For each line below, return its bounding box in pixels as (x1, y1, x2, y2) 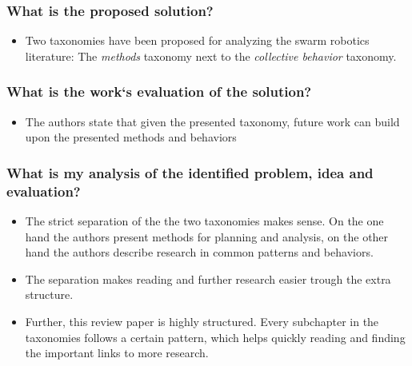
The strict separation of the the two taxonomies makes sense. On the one (25, 212, 384, 229)
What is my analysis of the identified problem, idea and (6, 162, 374, 182)
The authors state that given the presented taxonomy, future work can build (25, 113, 400, 129)
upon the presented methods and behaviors (25, 129, 237, 145)
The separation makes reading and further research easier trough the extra (25, 270, 391, 287)
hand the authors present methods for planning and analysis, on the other (25, 228, 389, 245)
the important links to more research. (25, 344, 209, 361)
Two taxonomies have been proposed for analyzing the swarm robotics (25, 32, 370, 49)
